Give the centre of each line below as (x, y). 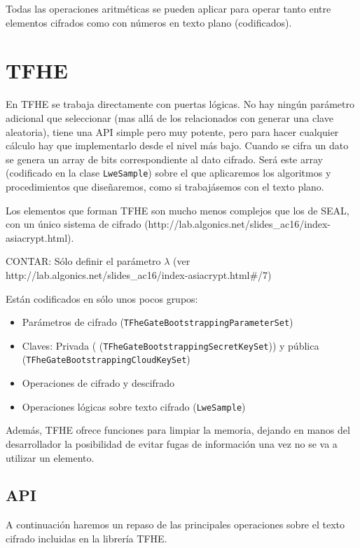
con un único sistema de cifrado (74, 224)
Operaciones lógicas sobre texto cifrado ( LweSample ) (134, 406)
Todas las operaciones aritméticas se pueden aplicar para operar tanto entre (168, 8)
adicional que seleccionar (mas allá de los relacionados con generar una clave (169, 117)
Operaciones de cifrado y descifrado (98, 383)
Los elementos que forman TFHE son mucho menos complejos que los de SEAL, (178, 210)
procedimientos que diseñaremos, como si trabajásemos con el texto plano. (165, 186)
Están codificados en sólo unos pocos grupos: (102, 298)
